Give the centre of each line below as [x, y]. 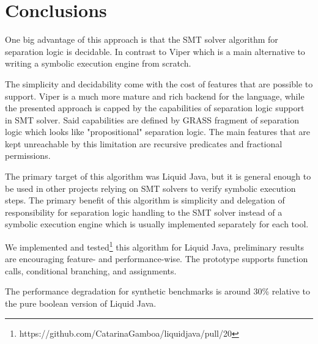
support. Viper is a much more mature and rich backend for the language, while [155, 96]
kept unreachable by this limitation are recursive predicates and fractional [144, 143]
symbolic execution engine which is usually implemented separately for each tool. [157, 224]
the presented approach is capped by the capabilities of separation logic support [155, 108]
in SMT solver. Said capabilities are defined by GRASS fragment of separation [152, 119]
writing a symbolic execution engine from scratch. [98, 63]
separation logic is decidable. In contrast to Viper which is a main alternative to [155, 51]
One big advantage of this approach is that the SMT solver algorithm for [142, 39]
